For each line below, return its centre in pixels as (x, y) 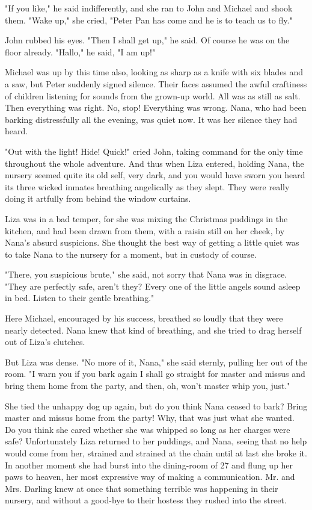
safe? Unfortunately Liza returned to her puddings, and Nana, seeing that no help (156, 441)
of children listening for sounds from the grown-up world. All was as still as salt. (153, 95)
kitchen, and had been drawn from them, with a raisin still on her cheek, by (145, 230)
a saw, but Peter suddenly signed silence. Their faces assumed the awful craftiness (156, 83)
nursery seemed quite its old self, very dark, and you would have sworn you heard (155, 175)
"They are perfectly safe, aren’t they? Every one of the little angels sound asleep (153, 286)
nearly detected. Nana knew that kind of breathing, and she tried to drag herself (153, 330)
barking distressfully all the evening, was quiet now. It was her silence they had (151, 119)
